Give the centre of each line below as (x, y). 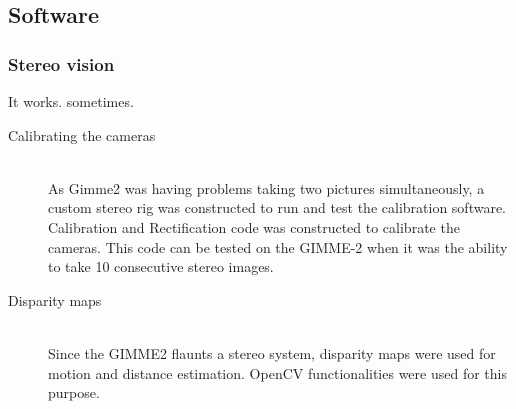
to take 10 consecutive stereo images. (161, 266)
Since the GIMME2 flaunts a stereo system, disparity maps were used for (272, 352)
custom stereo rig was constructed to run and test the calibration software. (277, 207)
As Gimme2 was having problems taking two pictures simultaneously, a (266, 187)
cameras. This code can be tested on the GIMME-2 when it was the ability (278, 246)
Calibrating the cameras (82, 134)
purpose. (74, 392)
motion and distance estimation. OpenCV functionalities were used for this (277, 372)
